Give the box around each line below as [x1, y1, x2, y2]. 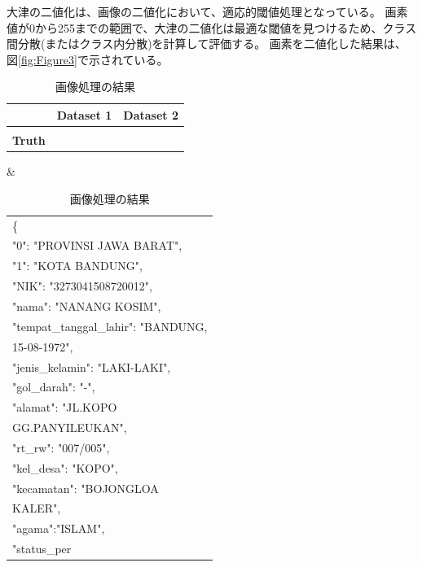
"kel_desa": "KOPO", [12, 459, 118, 476]
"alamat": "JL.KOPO [12, 399, 117, 416]
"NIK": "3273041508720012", [12, 277, 152, 294]
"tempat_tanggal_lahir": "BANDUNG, [12, 317, 208, 334]
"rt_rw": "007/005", [12, 438, 110, 456]
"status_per [12, 540, 72, 557]
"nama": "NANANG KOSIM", [12, 297, 161, 314]
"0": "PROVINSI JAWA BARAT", [12, 237, 182, 254]
